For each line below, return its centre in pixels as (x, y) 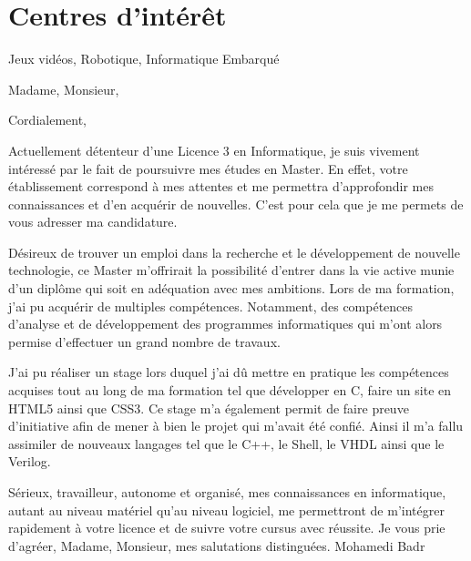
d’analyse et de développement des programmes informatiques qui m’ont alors (225, 324)
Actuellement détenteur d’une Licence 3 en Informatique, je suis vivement (214, 150)
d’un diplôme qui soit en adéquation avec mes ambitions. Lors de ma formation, (231, 288)
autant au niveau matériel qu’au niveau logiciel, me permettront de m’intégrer (226, 510)
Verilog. (30, 461)
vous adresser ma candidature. (93, 222)
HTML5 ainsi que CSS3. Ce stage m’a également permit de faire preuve (209, 408)
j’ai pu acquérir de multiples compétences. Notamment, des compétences (211, 306)
